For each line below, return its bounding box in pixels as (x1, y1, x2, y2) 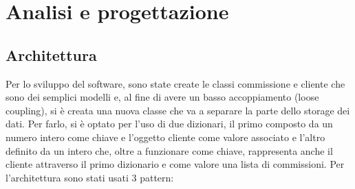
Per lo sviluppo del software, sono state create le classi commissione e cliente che (6, 76, 345, 90)
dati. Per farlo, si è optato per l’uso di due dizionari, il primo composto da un (6, 116, 333, 131)
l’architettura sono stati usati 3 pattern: (6, 170, 174, 184)
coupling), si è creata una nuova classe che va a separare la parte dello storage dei (6, 103, 350, 117)
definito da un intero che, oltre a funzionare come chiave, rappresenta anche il (6, 143, 333, 157)
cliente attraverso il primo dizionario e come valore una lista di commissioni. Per (6, 157, 345, 171)
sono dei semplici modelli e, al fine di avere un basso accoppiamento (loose (6, 90, 319, 104)
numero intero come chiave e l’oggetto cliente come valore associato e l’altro (6, 129, 325, 144)
